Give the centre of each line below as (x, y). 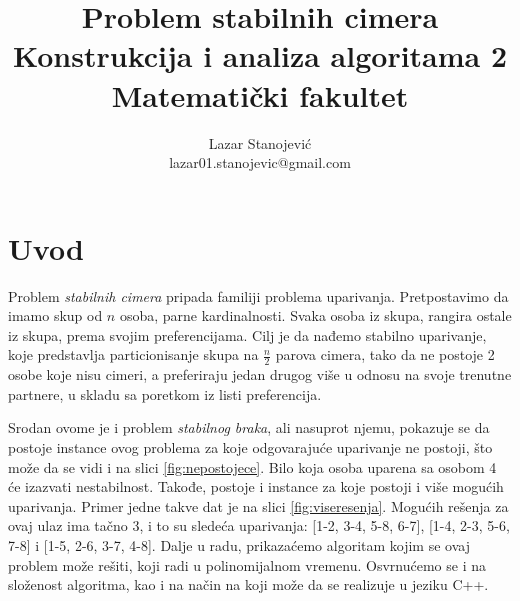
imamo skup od (55, 315)
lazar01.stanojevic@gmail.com (260, 162)
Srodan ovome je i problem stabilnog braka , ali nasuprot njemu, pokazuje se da (249, 427)
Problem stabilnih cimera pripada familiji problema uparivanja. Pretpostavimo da (258, 295)
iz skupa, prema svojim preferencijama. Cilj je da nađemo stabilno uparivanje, (247, 334)
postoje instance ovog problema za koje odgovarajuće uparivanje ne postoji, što (250, 447)
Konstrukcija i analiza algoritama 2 (260, 55)
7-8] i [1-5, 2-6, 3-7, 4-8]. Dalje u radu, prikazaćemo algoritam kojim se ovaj (239, 544)
